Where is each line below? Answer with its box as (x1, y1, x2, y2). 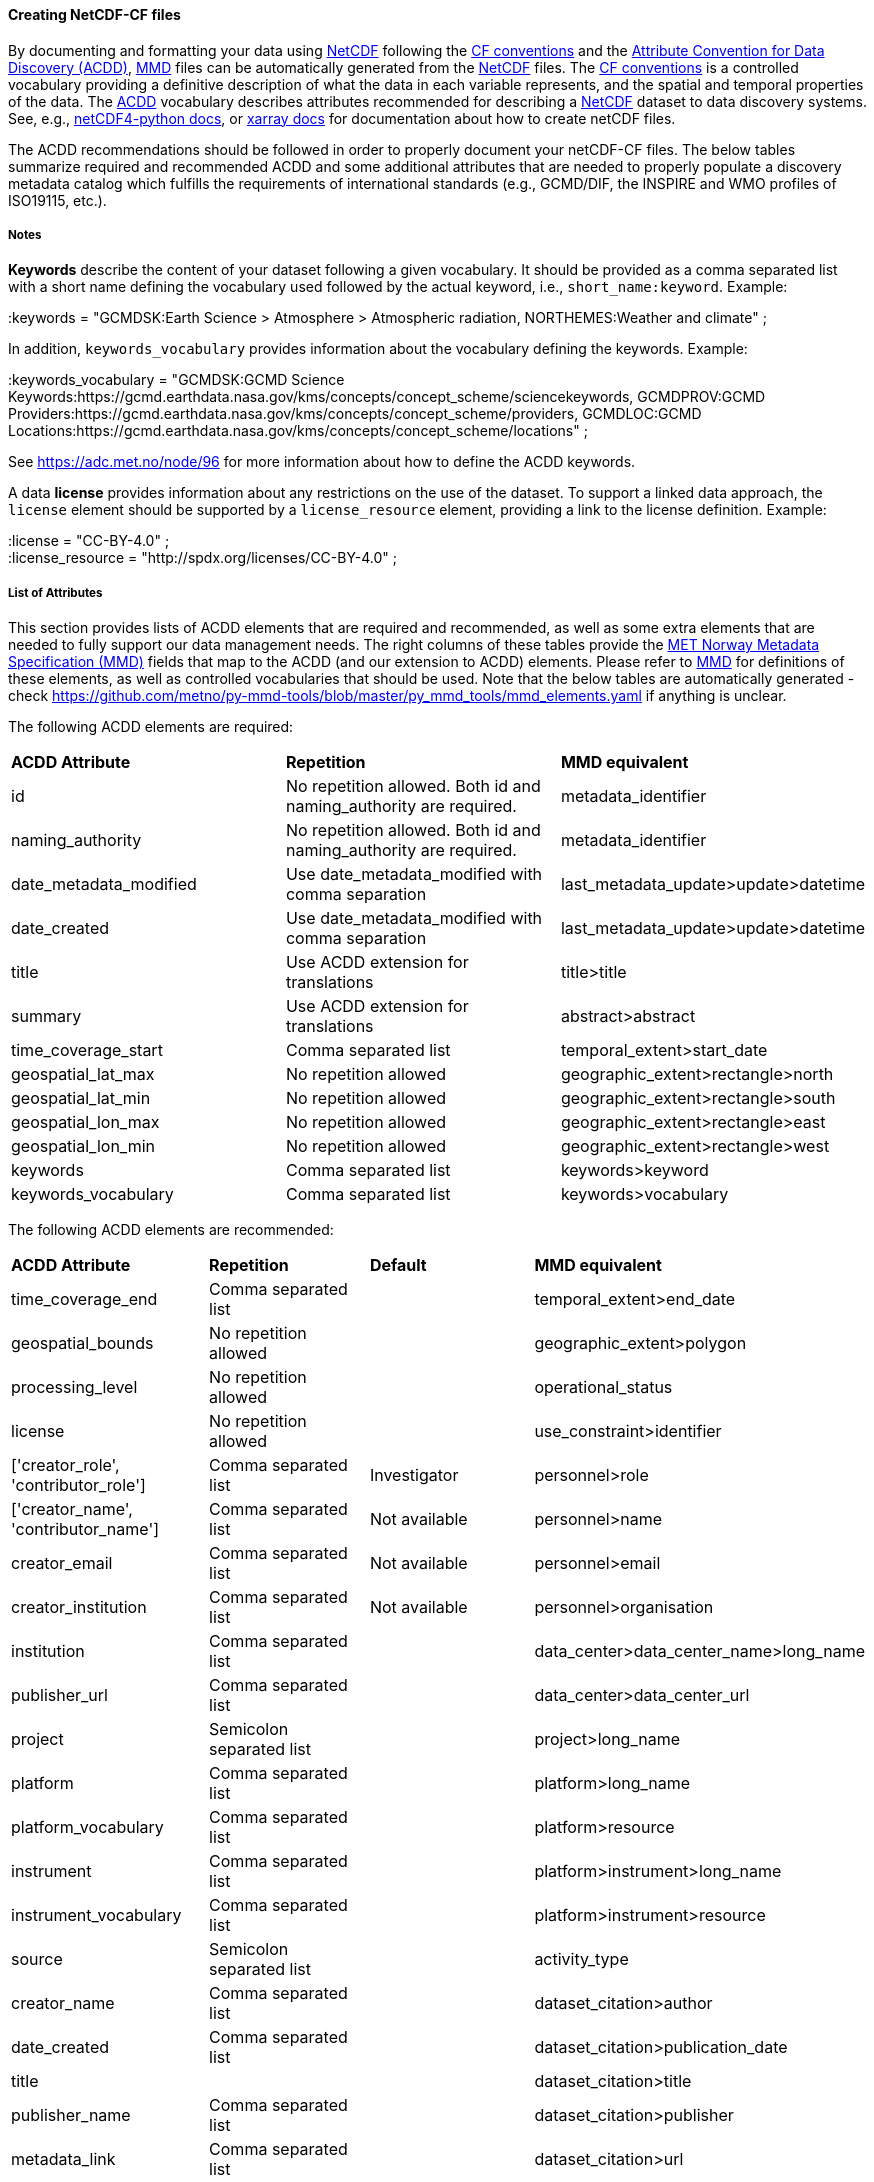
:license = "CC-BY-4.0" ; (8, 532, 170, 550)
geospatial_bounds (11, 1333, 154, 1354)
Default (369, 1255, 427, 1276)
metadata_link (11, 2149, 116, 2170)
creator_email (11, 1553, 113, 1574)
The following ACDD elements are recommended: (8, 1221, 334, 1239)
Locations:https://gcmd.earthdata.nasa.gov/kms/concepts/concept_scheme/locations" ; (8, 422, 588, 440)
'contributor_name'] (11, 1519, 160, 1540)
